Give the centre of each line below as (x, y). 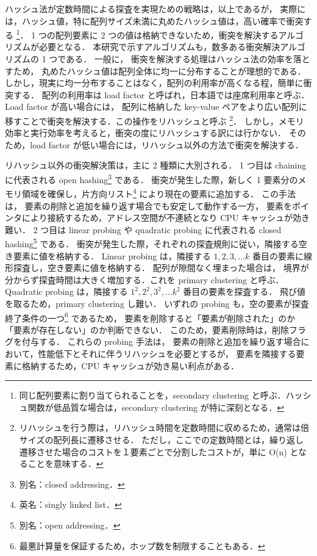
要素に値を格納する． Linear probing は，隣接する (112, 255)
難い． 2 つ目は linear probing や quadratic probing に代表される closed (143, 229)
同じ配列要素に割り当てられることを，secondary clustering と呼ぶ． (152, 395)
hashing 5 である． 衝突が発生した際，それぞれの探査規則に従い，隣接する (152, 243)
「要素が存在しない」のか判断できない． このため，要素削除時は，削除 (147, 329)
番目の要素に (278, 255)
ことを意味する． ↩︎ (66, 464)
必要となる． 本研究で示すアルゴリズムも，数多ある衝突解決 (159, 47)
